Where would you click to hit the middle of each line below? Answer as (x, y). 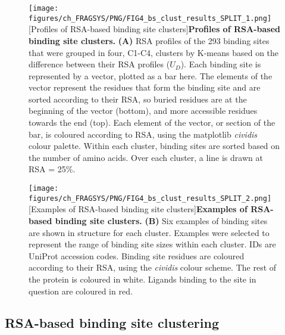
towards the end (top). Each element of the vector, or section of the (152, 122)
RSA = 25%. (52, 169)
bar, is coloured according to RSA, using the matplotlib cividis (143, 134)
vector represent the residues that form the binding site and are (145, 87)
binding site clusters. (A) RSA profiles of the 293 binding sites (149, 40)
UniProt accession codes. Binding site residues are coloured (137, 255)
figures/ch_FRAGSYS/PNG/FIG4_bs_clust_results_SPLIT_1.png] (150, 18)
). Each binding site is (221, 64)
